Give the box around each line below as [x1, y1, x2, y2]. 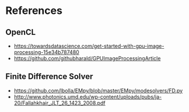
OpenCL [5, 27, 36, 37]
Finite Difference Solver [5, 71, 93, 82]
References [5, 4, 62, 17]
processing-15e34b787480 [13, 49, 79, 56]
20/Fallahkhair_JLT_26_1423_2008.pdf [13, 99, 106, 106]
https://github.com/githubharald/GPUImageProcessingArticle [13, 55, 161, 62]
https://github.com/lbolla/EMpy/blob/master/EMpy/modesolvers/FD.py [13, 87, 183, 94]
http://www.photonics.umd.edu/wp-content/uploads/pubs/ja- [13, 93, 162, 100]
